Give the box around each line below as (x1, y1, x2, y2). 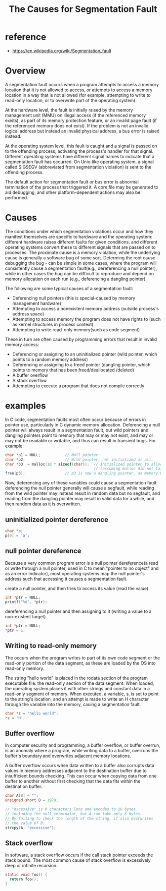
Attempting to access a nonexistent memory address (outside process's (12, 305, 159, 311)
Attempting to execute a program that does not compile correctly (12, 383, 145, 389)
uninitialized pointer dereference (5, 515, 109, 524)
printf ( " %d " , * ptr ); (5, 599, 48, 604)
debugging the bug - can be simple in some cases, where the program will (5, 260, 157, 266)
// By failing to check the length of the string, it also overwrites (5, 816, 154, 821)
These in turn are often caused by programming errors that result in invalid (5, 336, 157, 342)
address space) (12, 311, 44, 317)
